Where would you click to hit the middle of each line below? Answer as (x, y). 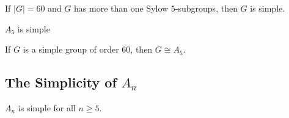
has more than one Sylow (121, 8)
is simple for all (47, 107)
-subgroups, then (206, 8)
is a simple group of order (71, 49)
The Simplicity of (61, 82)
